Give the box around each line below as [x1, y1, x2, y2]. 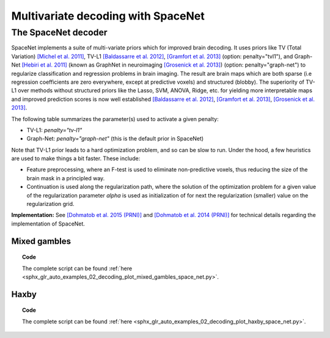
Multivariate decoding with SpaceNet [11, 9, 205, 23]
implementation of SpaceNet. [11, 220, 86, 227]
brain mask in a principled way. [26, 174, 105, 182]
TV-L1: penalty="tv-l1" [26, 126, 82, 134]
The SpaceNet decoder [11, 27, 108, 38]
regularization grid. [26, 200, 75, 208]
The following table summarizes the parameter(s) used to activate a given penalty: [11, 115, 219, 122]
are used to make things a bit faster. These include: [11, 155, 141, 162]
